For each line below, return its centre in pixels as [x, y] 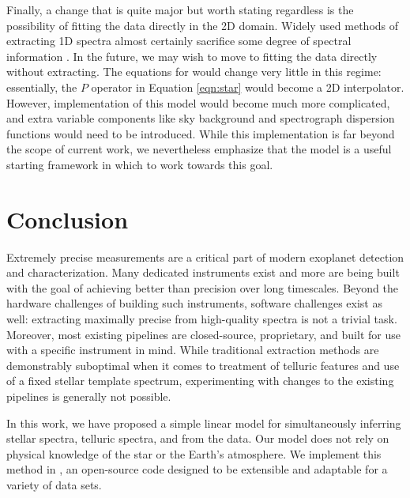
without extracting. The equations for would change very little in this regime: [194, 72]
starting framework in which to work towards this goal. [140, 164]
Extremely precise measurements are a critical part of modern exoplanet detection [205, 257]
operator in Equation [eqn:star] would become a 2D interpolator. [248, 87]
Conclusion [68, 219]
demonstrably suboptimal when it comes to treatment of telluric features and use [203, 365]
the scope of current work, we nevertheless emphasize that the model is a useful [199, 149]
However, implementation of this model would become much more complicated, [198, 102]
